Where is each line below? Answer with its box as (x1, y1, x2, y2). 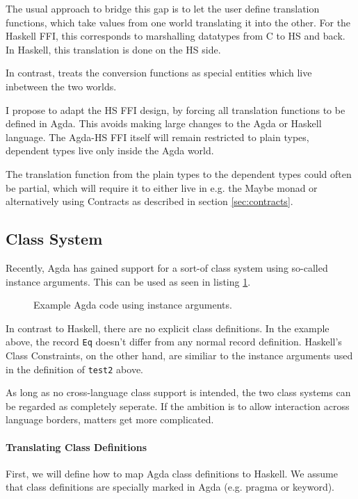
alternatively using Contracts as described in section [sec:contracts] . (6, 194, 293, 208)
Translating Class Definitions (6, 439, 147, 454)
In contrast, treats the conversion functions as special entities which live (6, 65, 312, 80)
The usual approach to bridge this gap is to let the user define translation (6, 1, 320, 15)
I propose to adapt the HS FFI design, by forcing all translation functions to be (6, 102, 345, 117)
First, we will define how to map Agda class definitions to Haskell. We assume (6, 466, 338, 480)
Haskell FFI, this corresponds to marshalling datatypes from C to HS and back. (6, 28, 345, 43)
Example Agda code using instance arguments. (33, 297, 232, 312)
